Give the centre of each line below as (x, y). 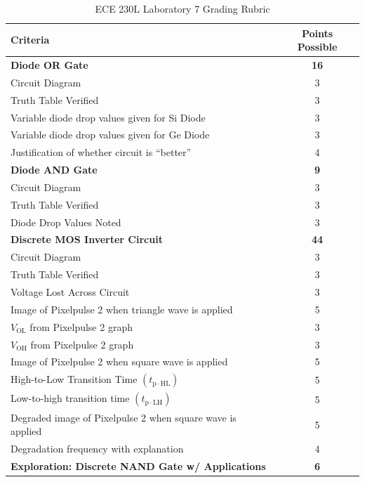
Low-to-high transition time (70, 398)
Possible (317, 47)
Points (317, 33)
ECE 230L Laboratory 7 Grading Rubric (182, 8)
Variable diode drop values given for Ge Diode (110, 135)
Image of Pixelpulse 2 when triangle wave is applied (122, 309)
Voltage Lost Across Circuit (70, 292)
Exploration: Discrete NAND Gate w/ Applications (138, 466)
